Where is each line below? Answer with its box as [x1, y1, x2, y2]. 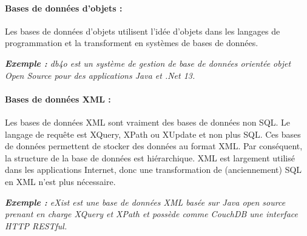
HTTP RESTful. [5, 219, 67, 232]
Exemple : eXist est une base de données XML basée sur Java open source [5, 195, 286, 208]
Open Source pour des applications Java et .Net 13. [5, 69, 195, 81]
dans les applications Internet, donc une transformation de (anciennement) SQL [5, 163, 302, 176]
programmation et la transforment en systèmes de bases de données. [5, 36, 258, 49]
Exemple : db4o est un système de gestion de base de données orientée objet [5, 56, 291, 69]
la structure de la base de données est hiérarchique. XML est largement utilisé [5, 151, 295, 164]
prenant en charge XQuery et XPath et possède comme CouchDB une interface [5, 207, 298, 220]
